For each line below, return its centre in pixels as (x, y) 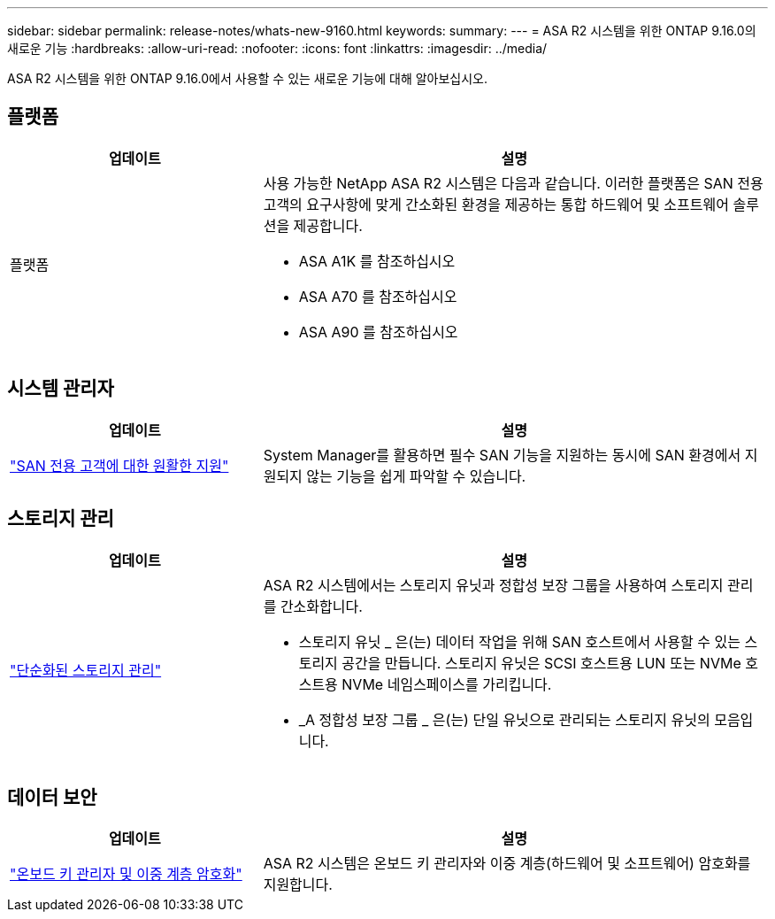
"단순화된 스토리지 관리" (86, 670)
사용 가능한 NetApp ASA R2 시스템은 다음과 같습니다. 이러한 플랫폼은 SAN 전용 (513, 183)
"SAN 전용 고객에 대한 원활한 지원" (119, 465)
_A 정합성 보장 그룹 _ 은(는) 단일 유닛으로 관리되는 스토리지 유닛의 (504, 719)
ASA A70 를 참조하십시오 (378, 296)
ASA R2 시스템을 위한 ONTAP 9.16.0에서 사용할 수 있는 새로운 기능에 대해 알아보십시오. (248, 78)
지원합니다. (298, 885)
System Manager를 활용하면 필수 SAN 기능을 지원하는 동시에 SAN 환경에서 (502, 455)
